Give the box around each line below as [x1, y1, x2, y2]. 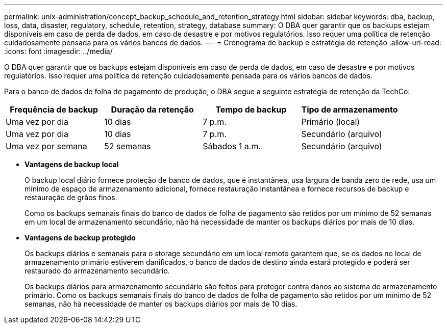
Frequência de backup [10, 104, 98, 115]
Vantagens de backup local [24, 160, 119, 169]
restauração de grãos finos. [24, 193, 117, 202]
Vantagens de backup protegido [24, 233, 136, 242]
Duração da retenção [111, 104, 194, 115]
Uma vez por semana [6, 141, 87, 151]
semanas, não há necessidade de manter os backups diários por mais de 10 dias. [24, 299, 297, 308]
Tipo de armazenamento [301, 104, 398, 115]
